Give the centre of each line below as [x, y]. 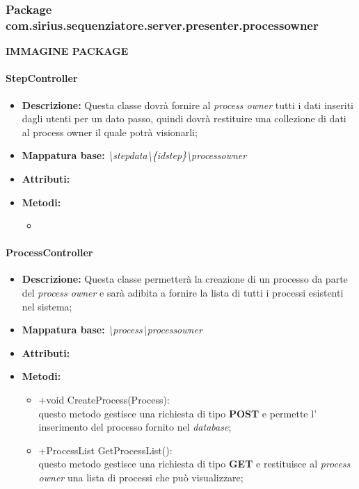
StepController [42, 78]
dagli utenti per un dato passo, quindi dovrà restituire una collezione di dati [184, 118]
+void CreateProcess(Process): [104, 400]
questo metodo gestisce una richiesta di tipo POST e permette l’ [178, 413]
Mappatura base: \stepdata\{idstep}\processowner [134, 155]
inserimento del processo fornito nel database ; [135, 427]
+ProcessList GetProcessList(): [105, 450]
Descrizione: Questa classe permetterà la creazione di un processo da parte [185, 279]
